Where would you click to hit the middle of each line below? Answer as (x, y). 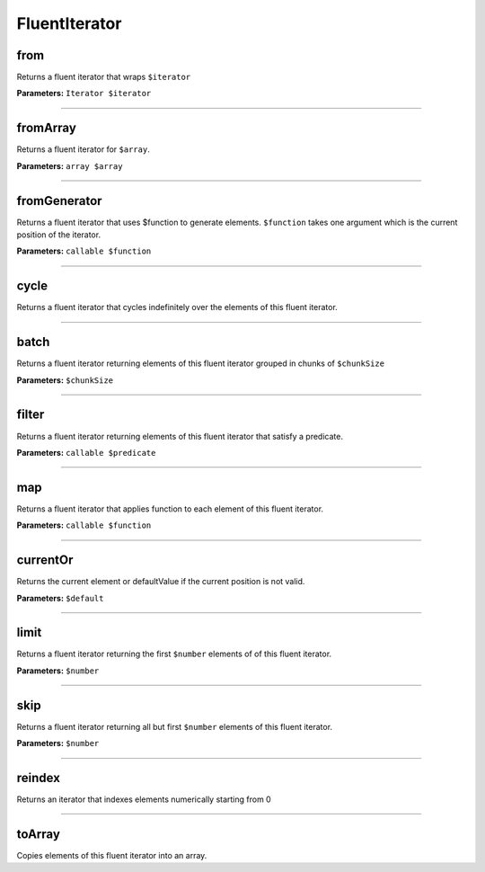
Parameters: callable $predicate (86, 452)
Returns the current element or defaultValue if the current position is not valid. (161, 582)
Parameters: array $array (70, 165)
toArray (38, 834)
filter (31, 415)
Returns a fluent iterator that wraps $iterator (104, 77)
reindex (38, 778)
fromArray (46, 128)
